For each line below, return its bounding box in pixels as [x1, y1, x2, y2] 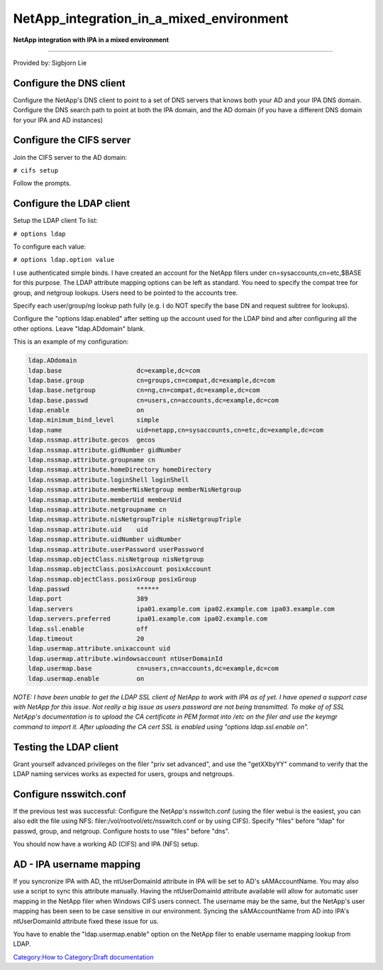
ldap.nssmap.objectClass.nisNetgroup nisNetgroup [28, 555, 204, 563]
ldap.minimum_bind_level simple [28, 416, 160, 424]
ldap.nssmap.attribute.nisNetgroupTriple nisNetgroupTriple [28, 516, 242, 523]
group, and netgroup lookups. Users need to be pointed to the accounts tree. [13, 288, 238, 297]
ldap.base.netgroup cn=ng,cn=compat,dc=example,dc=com [28, 386, 260, 394]
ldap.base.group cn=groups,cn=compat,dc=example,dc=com [28, 376, 275, 384]
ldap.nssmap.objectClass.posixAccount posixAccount [28, 565, 212, 573]
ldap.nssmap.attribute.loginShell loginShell [28, 476, 189, 484]
